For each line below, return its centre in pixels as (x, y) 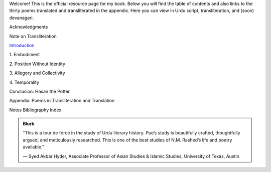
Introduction (22, 45)
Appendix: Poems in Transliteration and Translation (62, 101)
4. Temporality (24, 82)
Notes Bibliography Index (35, 110)
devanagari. (22, 18)
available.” (34, 147)
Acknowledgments (29, 27)
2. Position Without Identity (37, 64)
